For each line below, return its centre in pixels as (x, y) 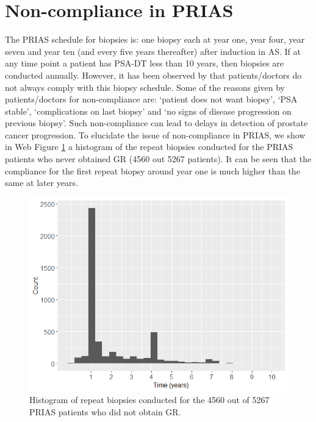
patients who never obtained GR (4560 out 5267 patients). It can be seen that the (158, 159)
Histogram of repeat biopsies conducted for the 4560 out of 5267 (149, 400)
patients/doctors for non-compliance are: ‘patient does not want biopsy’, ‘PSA (151, 99)
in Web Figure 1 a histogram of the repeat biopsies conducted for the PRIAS (149, 147)
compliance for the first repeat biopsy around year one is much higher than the (153, 170)
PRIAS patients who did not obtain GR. (105, 412)
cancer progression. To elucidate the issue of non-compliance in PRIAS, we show (155, 134)
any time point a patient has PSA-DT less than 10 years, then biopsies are (145, 63)
